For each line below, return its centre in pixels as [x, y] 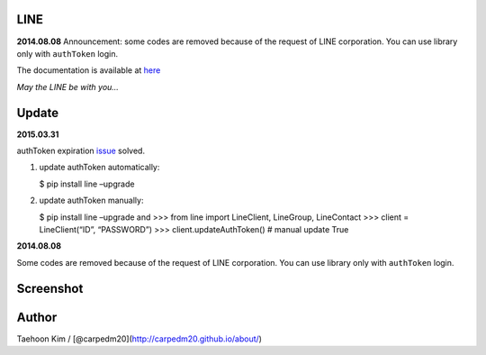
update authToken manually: [91, 200]
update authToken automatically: [99, 168]
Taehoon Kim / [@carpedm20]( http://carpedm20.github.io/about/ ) [139, 339]
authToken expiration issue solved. [81, 150]
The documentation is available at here [89, 70]
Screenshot [50, 288]
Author [37, 317]
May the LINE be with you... [67, 86]
